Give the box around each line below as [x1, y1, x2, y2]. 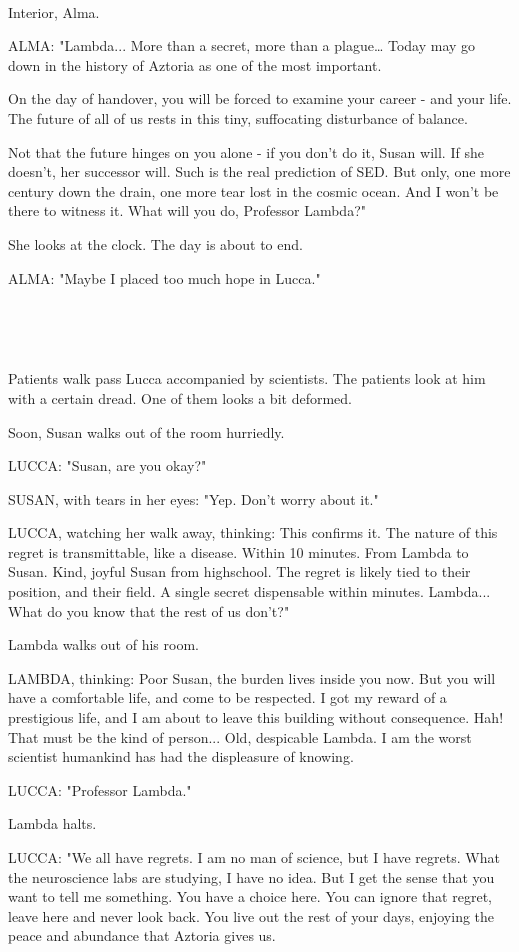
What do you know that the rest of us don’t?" [8, 600, 290, 621]
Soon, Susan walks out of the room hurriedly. [8, 421, 285, 442]
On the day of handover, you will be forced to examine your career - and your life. [8, 88, 512, 109]
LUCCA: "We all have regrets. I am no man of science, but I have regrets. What [8, 847, 500, 867]
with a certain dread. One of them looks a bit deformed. [8, 387, 352, 408]
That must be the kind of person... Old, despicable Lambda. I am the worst [8, 726, 472, 747]
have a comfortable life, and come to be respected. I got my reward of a [8, 687, 447, 708]
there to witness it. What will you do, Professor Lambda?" [8, 200, 366, 221]
